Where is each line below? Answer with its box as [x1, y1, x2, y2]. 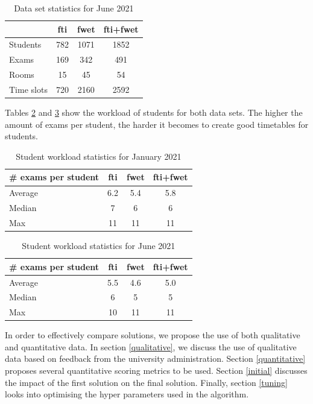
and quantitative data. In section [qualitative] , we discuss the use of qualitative [5, 340, 297, 353]
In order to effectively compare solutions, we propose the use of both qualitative [5, 329, 300, 341]
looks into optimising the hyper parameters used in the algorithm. [5, 388, 249, 400]
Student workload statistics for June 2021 [22, 239, 175, 252]
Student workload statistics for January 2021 [16, 150, 182, 162]
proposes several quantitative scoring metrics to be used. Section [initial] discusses [5, 364, 308, 377]
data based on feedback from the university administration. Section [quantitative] [5, 352, 306, 365]
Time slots [9, 83, 48, 95]
